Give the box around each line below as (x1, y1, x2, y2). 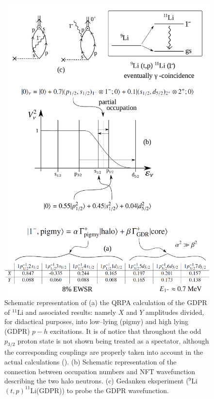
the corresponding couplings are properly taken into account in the (4, 347, 203, 357)
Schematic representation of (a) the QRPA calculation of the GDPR (4, 297, 207, 308)
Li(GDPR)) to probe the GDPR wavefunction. (30, 385, 169, 395)
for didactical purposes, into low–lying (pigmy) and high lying (4, 316, 189, 326)
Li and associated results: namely (17, 307, 116, 317)
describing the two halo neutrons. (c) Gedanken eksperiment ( (4, 376, 189, 386)
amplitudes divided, (146, 307, 204, 317)
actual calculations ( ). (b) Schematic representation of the (4, 357, 177, 367)
